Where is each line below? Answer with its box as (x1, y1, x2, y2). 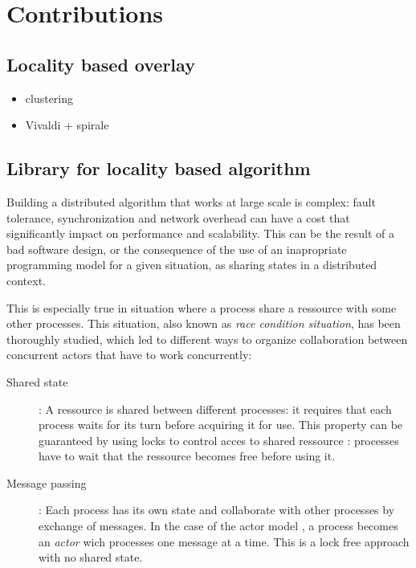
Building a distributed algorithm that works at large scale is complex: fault (6, 193, 376, 210)
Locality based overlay (6, 51, 195, 76)
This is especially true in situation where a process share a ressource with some (6, 299, 397, 316)
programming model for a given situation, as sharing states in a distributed (6, 256, 377, 273)
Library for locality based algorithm (6, 156, 311, 181)
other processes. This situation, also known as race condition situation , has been (6, 315, 401, 332)
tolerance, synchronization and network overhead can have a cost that (6, 209, 350, 226)
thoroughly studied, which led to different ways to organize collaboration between (6, 330, 408, 347)
